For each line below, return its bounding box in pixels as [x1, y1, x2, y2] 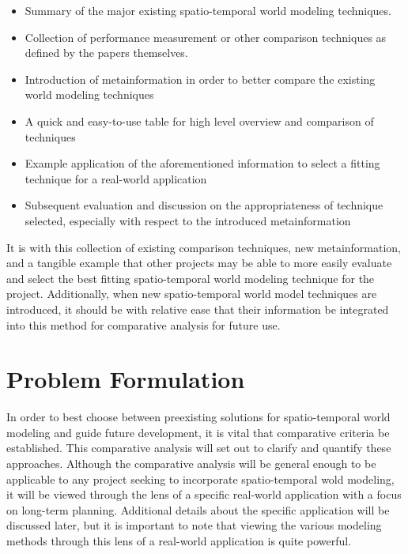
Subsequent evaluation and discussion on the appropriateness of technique [25, 197, 383, 213]
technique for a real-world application [25, 170, 207, 187]
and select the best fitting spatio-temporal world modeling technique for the [6, 269, 375, 286]
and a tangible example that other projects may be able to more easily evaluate [6, 254, 392, 271]
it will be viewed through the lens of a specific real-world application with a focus [6, 486, 402, 503]
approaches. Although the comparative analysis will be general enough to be [6, 455, 376, 471]
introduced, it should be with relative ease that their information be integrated [6, 300, 389, 317]
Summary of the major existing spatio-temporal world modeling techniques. [25, 2, 391, 18]
